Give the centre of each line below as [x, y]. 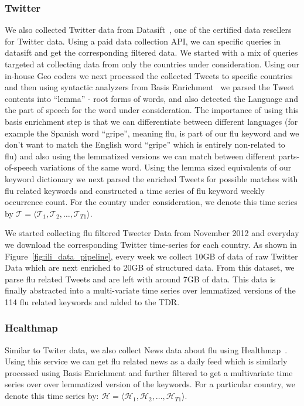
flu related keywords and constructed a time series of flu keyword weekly [135, 190]
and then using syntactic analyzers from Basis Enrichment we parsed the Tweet [150, 87]
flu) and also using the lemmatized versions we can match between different [140, 156]
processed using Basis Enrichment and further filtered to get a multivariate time [149, 372]
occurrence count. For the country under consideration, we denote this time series [151, 202]
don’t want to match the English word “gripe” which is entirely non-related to [145, 144]
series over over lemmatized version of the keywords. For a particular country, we [150, 384]
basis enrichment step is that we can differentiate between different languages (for [151, 121]
